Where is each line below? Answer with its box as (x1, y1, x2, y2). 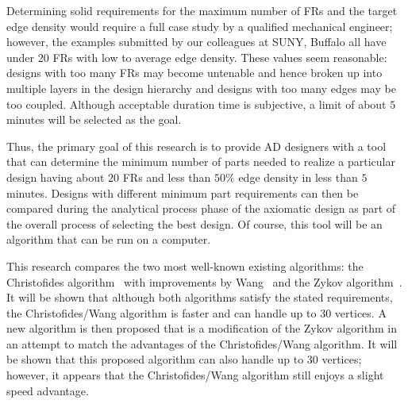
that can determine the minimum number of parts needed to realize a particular (6, 153, 395, 170)
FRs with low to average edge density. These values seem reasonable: (52, 48, 387, 65)
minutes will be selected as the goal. (6, 111, 182, 128)
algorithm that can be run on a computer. (6, 231, 211, 248)
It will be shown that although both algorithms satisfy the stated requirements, (6, 289, 393, 306)
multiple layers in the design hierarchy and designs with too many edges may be (6, 79, 396, 96)
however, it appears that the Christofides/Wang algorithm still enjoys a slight (6, 367, 384, 383)
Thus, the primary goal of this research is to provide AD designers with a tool (6, 137, 387, 154)
